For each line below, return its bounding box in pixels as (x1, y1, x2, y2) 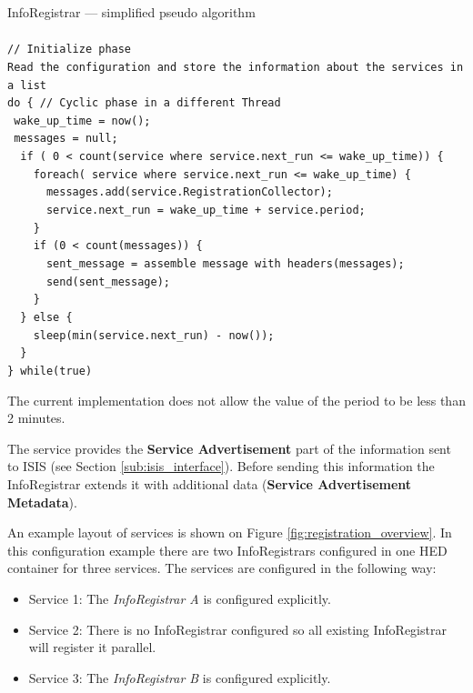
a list (7, 78, 46, 92)
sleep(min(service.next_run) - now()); (33, 328, 275, 342)
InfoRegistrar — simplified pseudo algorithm (7, 3, 256, 21)
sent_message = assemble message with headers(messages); (45, 257, 405, 271)
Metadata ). (7, 492, 77, 511)
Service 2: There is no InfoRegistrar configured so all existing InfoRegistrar (28, 619, 447, 638)
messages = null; (14, 132, 118, 146)
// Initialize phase (7, 43, 132, 56)
